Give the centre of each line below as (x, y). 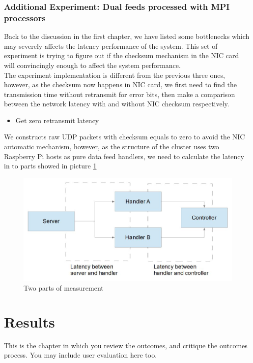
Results (29, 321)
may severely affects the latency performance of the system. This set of (111, 46)
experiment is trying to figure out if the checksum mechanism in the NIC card (122, 55)
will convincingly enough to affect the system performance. (92, 65)
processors (25, 17)
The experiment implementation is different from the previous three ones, (114, 75)
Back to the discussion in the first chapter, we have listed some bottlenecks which (127, 36)
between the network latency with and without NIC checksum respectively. (117, 104)
